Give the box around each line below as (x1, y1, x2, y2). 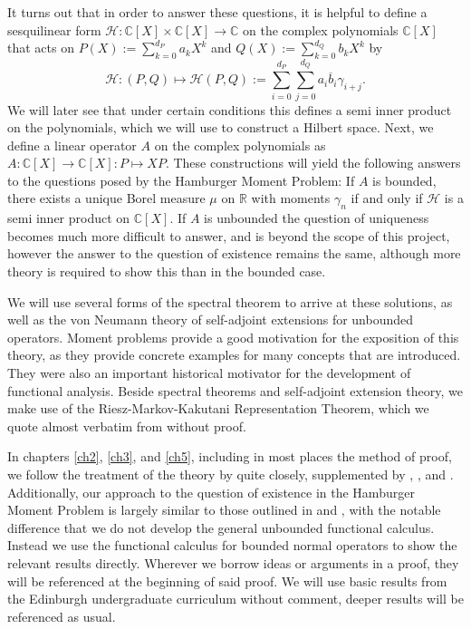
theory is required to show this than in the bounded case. (7, 262, 326, 281)
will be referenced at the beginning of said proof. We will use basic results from (7, 571, 447, 590)
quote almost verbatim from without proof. (7, 416, 246, 435)
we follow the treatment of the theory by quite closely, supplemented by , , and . (7, 465, 454, 483)
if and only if (351, 189, 423, 208)
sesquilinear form (7, 20, 101, 39)
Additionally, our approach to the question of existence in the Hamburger (7, 482, 415, 501)
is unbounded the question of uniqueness (204, 208, 429, 227)
